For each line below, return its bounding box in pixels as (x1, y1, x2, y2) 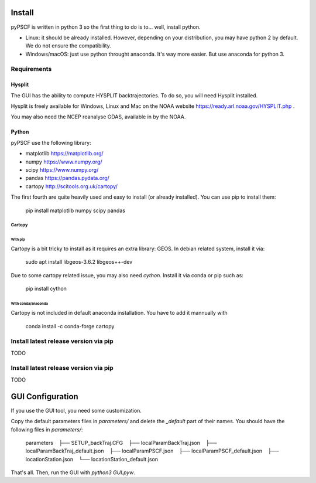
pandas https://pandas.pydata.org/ (25, 175, 109, 182)
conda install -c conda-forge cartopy (25, 322, 115, 329)
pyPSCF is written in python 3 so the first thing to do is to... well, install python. (11, 23, 201, 30)
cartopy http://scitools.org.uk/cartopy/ (25, 182, 118, 190)
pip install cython (25, 285, 67, 292)
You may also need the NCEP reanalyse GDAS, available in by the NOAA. (11, 113, 186, 120)
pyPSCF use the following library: (11, 139, 91, 146)
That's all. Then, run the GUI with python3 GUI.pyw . (11, 469, 136, 476)
